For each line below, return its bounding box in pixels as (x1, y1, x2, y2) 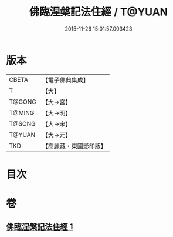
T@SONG (9, 119, 36, 128)
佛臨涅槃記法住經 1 (6, 222, 73, 232)
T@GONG (9, 98, 36, 106)
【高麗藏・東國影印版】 (42, 142, 107, 150)
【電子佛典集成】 (42, 76, 89, 84)
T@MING (9, 108, 35, 116)
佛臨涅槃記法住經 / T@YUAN (29, 5, 168, 19)
